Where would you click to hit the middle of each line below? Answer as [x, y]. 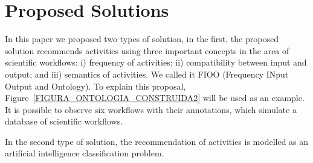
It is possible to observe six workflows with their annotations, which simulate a [151, 109]
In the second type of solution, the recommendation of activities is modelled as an [157, 141]
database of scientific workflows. [64, 121]
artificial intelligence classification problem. [85, 153]
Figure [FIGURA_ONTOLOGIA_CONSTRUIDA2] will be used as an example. [155, 98]
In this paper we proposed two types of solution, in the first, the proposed [142, 39]
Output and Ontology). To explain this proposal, [95, 86]
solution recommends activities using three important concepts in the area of [147, 50]
